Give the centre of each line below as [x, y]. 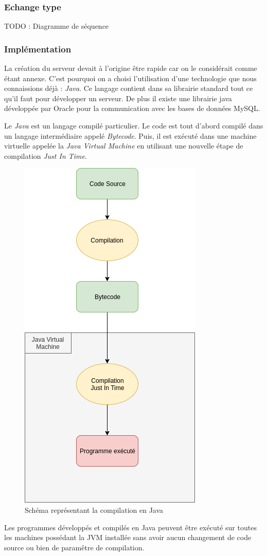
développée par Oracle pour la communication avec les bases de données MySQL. [132, 108]
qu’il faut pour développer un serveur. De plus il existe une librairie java [118, 98]
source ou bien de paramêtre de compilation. [74, 547]
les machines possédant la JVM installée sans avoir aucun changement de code [128, 537]
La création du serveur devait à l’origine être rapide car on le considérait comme [131, 68]
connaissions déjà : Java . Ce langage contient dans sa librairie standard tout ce [129, 88]
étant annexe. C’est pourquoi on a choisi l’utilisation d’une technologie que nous [130, 78]
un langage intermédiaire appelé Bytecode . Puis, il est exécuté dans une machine [130, 135]
